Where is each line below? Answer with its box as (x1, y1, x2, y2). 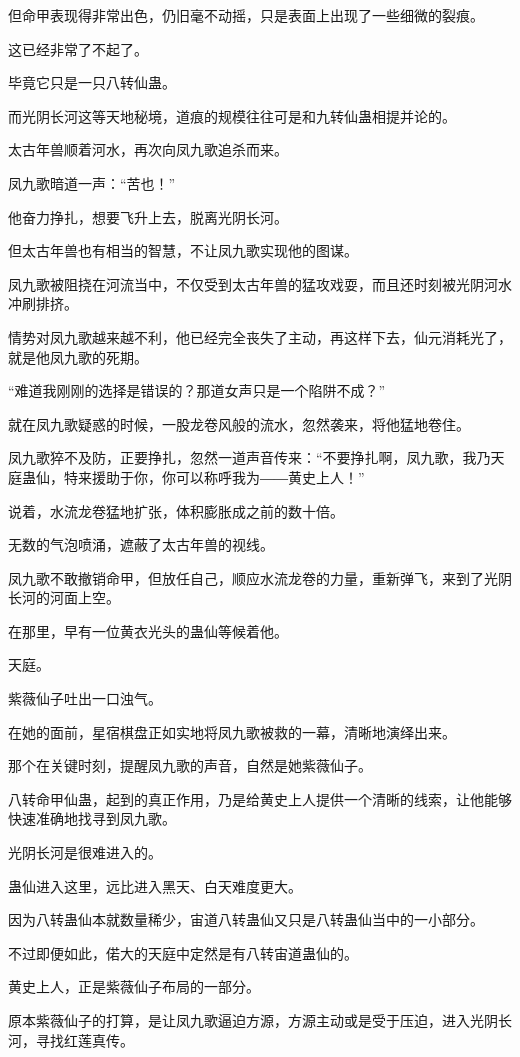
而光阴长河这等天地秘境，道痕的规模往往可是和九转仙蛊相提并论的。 (8, 105, 456, 126)
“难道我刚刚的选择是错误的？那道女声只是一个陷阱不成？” (8, 380, 386, 401)
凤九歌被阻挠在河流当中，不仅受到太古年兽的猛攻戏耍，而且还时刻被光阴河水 (8, 273, 512, 294)
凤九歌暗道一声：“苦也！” (8, 172, 176, 193)
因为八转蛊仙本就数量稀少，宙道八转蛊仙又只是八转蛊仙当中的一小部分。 (8, 909, 484, 930)
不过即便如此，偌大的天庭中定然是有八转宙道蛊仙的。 (8, 942, 358, 963)
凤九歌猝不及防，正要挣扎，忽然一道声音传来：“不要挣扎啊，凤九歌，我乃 (8, 447, 491, 468)
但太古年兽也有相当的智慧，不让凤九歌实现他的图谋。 (8, 240, 358, 261)
